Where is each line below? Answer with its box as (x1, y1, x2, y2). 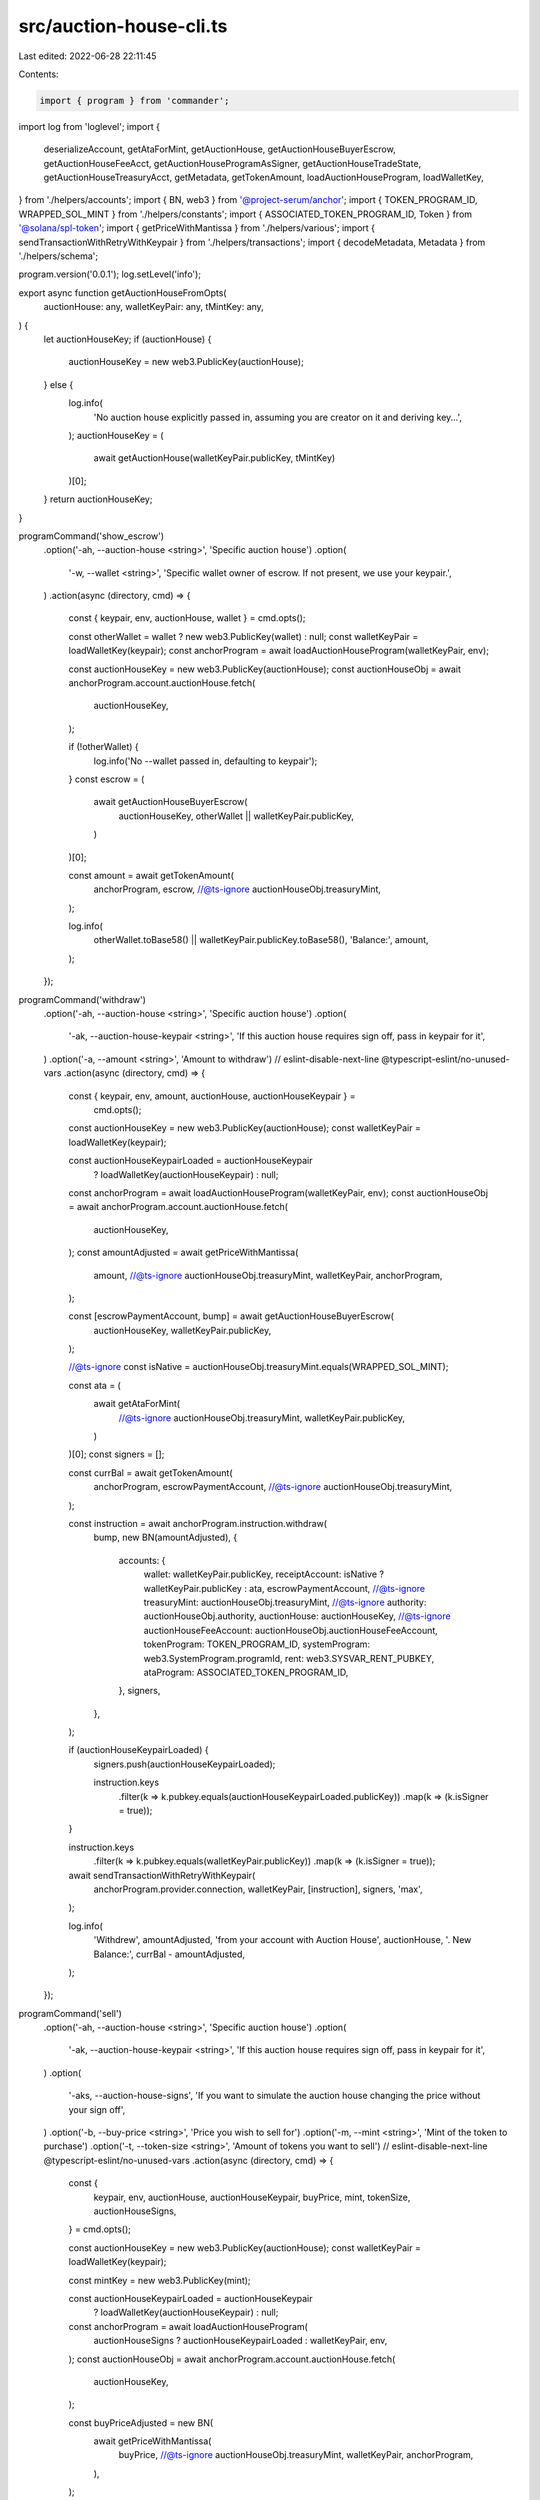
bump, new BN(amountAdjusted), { (93, 1531, 238, 1544)
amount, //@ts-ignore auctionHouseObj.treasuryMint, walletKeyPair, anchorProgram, (93, 1269, 443, 1281)
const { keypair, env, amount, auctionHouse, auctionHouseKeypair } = (68, 1090, 356, 1102)
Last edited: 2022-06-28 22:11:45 (18, 50, 157, 62)
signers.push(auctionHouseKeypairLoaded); (93, 1758, 276, 1770)
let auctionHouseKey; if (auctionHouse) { (43, 333, 212, 345)
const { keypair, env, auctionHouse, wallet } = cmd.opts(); (68, 612, 306, 624)
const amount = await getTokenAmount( (68, 869, 234, 881)
